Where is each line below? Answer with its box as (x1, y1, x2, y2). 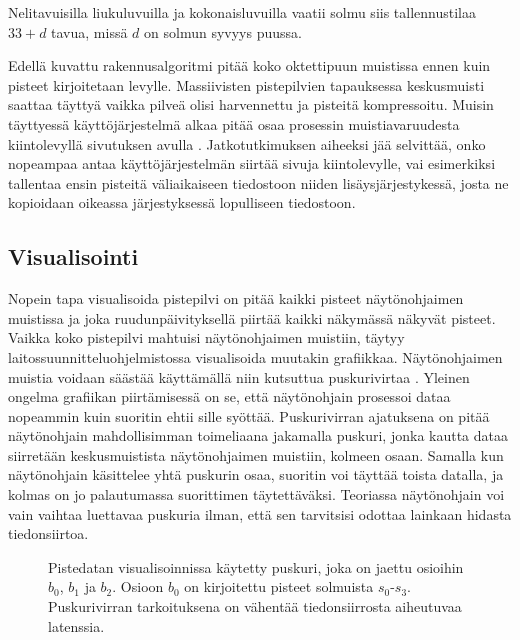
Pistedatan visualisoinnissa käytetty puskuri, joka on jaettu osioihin (48, 556, 464, 577)
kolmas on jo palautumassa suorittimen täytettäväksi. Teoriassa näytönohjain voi (8, 484, 505, 505)
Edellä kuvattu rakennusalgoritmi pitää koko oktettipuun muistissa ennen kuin (8, 55, 491, 76)
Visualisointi (8, 241, 139, 272)
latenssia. (48, 615, 105, 636)
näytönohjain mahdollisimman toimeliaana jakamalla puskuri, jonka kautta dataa (8, 425, 509, 446)
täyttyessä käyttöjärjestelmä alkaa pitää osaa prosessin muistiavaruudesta (8, 113, 460, 134)
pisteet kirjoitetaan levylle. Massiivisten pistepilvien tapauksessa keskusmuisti (8, 74, 485, 95)
